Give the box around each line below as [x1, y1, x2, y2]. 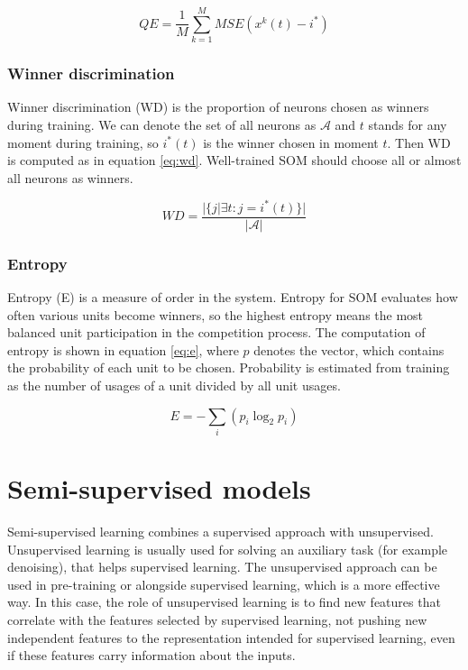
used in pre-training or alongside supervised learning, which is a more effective [7, 574, 440, 593]
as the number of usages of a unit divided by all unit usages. [7, 376, 341, 395]
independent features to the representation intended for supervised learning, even [7, 628, 455, 647]
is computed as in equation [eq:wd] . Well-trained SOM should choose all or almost [7, 151, 462, 170]
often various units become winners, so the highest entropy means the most [7, 305, 424, 324]
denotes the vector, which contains [253, 340, 445, 359]
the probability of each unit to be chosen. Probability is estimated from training [7, 358, 450, 377]
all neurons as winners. [7, 168, 133, 187]
